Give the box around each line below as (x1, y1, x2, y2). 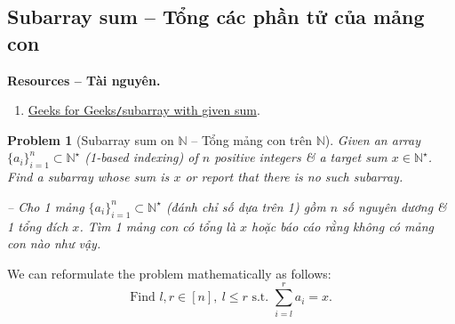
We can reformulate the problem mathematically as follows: (7, 263, 331, 282)
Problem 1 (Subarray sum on (7, 130, 174, 149)
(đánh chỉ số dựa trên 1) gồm (165, 197, 326, 215)
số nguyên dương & (342, 197, 447, 215)
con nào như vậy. (7, 234, 101, 253)
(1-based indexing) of (84, 148, 198, 166)
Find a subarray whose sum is (7, 167, 170, 186)
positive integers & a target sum (214, 148, 387, 166)
